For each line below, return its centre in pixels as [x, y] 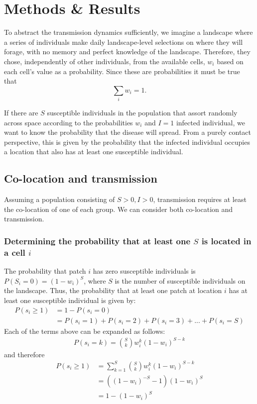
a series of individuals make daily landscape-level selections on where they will [124, 42]
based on [230, 61]
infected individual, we [210, 122]
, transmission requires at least [200, 199]
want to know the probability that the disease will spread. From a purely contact [128, 132]
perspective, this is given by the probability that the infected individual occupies [127, 142]
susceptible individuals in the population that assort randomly [142, 113]
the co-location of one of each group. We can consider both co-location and [119, 209]
